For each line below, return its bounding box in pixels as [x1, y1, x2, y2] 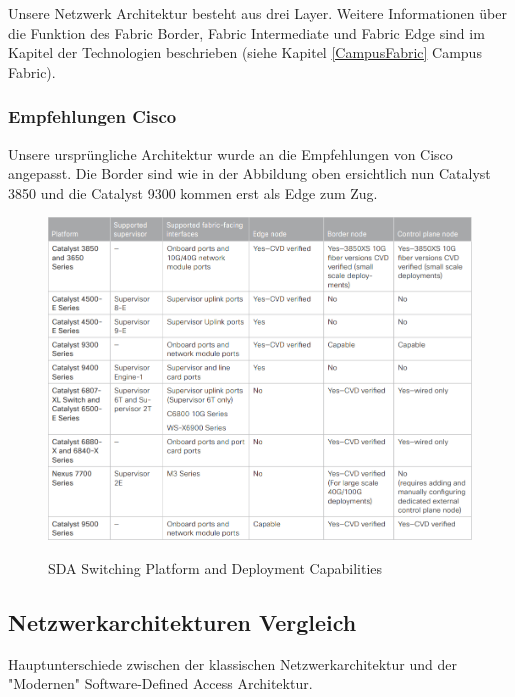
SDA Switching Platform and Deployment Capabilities [48, 557, 383, 578]
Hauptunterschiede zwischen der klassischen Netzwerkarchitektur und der [8, 653, 457, 674]
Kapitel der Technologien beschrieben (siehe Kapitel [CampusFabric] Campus [8, 42, 482, 63]
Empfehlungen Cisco [8, 104, 177, 129]
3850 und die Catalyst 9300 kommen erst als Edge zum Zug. [8, 182, 378, 203]
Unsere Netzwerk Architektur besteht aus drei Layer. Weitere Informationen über [8, 3, 507, 23]
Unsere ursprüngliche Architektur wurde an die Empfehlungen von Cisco [8, 143, 453, 164]
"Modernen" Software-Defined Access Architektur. [8, 673, 313, 694]
